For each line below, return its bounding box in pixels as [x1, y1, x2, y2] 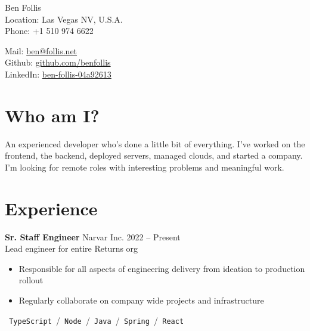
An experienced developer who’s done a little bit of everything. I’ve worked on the [5, 137, 305, 150]
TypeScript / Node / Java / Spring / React [9, 314, 184, 326]
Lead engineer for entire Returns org [5, 242, 138, 255]
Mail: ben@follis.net [5, 44, 77, 57]
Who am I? [5, 103, 100, 127]
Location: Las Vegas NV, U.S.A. [5, 13, 123, 25]
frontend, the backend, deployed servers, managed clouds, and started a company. [5, 149, 303, 162]
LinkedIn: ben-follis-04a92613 [5, 67, 111, 80]
